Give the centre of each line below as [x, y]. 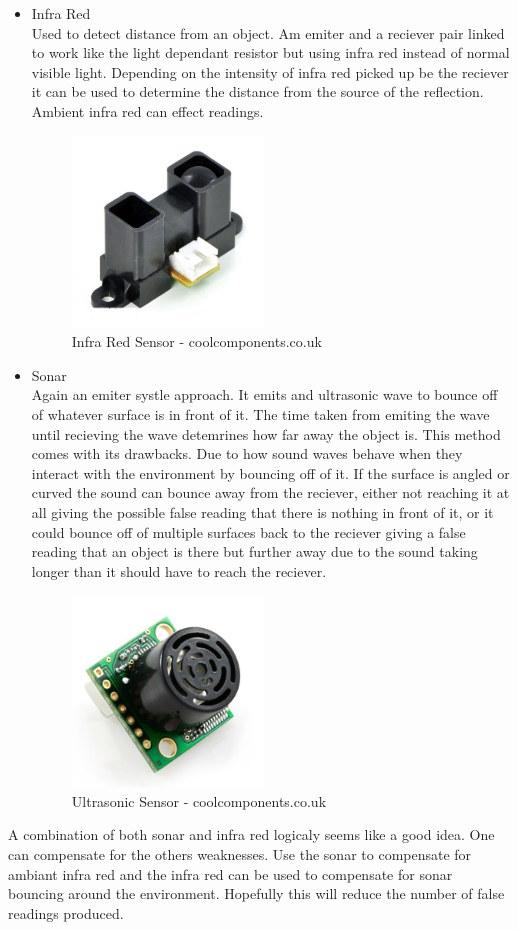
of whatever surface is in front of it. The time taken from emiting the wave [260, 413]
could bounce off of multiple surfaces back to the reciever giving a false [248, 531]
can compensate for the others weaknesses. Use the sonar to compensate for [240, 854]
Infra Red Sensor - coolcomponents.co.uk [196, 341]
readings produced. [66, 912]
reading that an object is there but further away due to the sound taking [254, 551]
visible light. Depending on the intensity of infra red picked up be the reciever [270, 71]
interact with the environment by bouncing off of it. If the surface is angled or [270, 472]
